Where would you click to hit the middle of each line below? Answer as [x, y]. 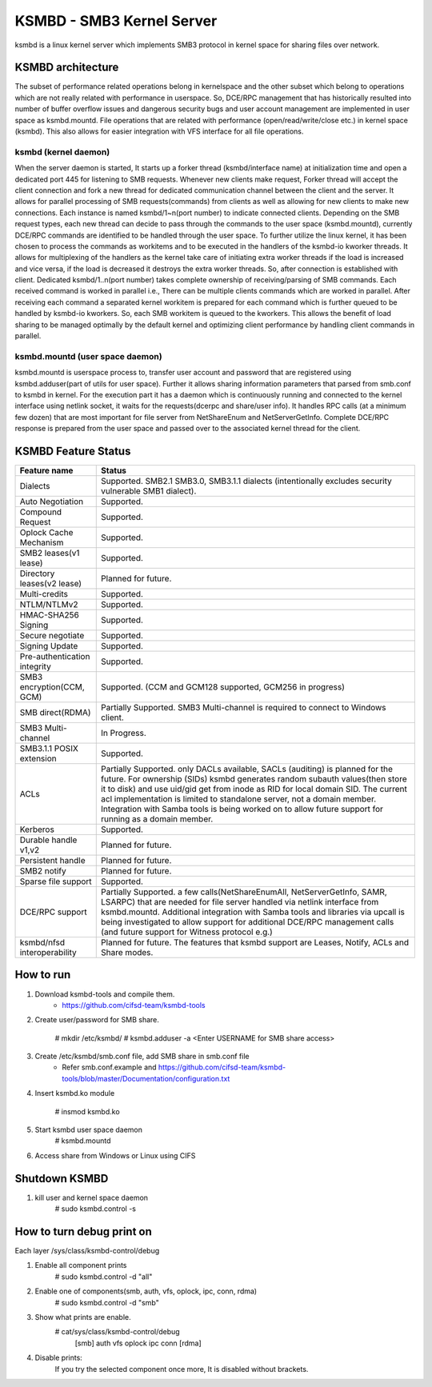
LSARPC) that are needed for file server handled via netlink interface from [240, 902]
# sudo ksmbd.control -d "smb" [107, 1302]
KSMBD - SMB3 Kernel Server [116, 21]
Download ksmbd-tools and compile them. [105, 994]
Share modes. [127, 953]
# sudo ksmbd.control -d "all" [104, 1277]
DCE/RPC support [53, 912]
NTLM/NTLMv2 [49, 605]
